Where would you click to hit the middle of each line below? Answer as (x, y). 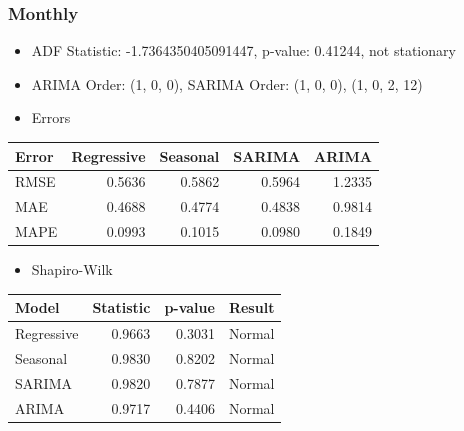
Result (251, 307)
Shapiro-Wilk (72, 269)
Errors (51, 117)
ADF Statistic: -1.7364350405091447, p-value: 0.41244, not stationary (243, 50)
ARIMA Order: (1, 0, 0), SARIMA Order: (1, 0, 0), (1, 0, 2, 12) (227, 83)
